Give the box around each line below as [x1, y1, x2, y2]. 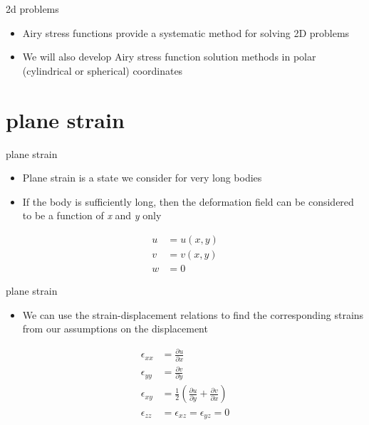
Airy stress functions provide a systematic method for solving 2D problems [22, 25, 350, 40]
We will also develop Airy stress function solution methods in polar [22, 49, 316, 64]
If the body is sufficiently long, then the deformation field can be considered [22, 194, 354, 209]
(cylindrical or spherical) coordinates [22, 63, 183, 78]
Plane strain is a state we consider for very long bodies [22, 170, 262, 185]
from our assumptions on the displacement [22, 321, 208, 336]
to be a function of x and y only [22, 208, 162, 223]
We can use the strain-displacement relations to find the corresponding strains [22, 307, 364, 322]
